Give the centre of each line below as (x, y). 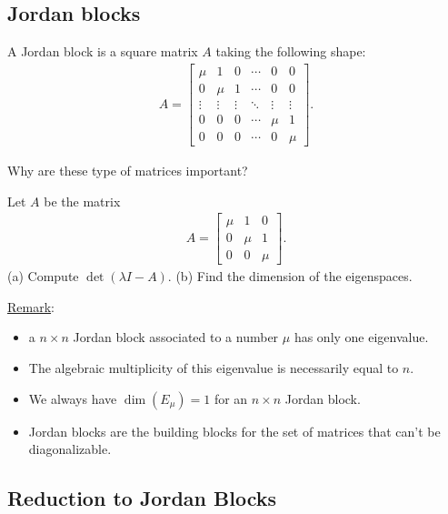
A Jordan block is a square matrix (103, 51)
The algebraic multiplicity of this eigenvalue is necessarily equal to (214, 368)
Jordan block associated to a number (176, 337)
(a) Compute (43, 276)
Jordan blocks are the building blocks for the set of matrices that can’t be (234, 431)
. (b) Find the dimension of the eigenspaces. (290, 276)
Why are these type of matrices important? (128, 170)
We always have (73, 398)
